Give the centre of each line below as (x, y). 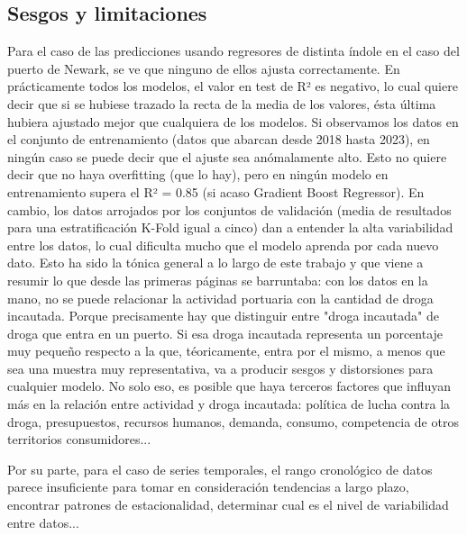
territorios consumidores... (79, 439)
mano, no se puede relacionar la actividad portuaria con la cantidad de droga (220, 298)
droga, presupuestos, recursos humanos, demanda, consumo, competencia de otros (233, 421)
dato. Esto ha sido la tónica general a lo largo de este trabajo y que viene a (215, 263)
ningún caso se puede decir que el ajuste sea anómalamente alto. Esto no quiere (227, 156)
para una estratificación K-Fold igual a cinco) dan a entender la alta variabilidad (230, 227)
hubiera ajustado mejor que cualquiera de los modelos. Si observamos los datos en (233, 121)
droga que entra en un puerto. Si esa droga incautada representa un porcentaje (225, 333)
